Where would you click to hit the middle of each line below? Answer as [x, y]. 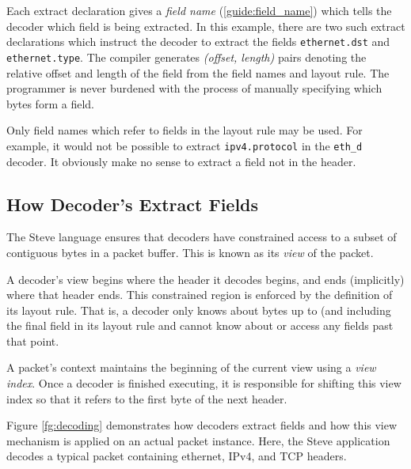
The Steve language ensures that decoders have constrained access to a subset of [202, 237]
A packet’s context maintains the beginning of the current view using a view [191, 367]
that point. [33, 340]
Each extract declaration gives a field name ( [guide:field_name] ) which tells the [199, 10]
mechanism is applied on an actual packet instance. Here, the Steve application [198, 440]
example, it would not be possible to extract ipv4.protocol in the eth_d [185, 145]
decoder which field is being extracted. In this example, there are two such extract [206, 26]
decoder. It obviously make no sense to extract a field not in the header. [181, 161]
